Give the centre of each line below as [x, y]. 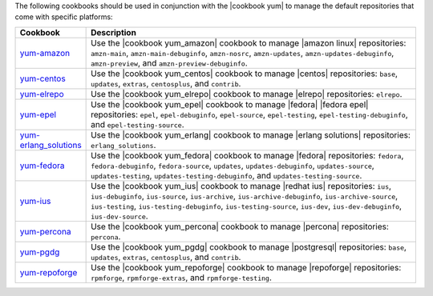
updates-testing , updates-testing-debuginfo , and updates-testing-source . [227, 175]
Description [113, 32]
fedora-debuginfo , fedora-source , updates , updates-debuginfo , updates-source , [233, 166]
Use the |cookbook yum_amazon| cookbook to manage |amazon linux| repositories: [249, 42]
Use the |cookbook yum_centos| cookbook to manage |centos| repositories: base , [245, 74]
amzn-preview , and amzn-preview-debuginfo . [169, 62]
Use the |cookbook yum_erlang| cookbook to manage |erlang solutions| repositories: [251, 134]
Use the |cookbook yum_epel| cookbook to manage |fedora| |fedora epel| [230, 104]
